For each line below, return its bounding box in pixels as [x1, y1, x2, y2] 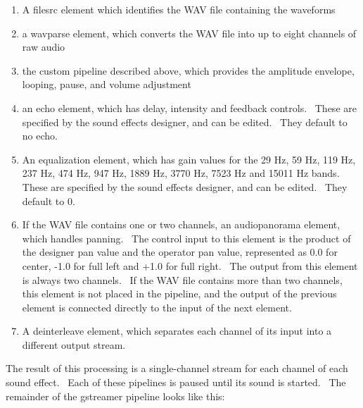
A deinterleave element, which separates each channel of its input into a [22, 323, 332, 338]
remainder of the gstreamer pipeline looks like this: [6, 388, 225, 403]
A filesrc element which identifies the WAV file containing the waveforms [22, 2, 336, 16]
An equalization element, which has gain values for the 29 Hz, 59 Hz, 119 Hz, [22, 152, 356, 166]
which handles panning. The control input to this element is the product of [22, 230, 351, 245]
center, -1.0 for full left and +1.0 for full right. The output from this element [22, 258, 358, 273]
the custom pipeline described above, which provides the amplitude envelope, [22, 63, 355, 78]
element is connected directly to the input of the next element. [22, 299, 292, 314]
